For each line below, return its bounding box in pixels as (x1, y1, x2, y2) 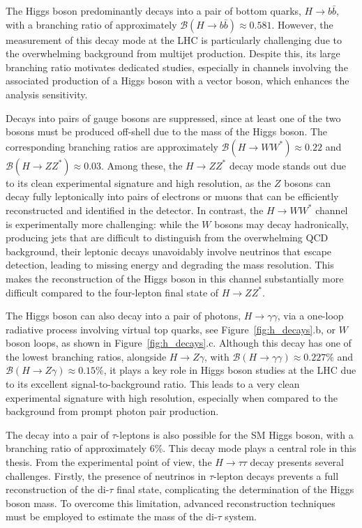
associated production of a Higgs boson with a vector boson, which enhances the (6, 73, 349, 88)
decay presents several (250, 455, 344, 469)
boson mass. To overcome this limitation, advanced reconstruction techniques (6, 495, 335, 510)
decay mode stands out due (229, 158, 346, 172)
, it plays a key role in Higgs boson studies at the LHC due (103, 363, 356, 377)
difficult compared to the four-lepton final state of (6, 285, 219, 299)
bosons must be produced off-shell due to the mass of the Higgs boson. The (6, 124, 328, 139)
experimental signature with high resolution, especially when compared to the (6, 390, 338, 405)
